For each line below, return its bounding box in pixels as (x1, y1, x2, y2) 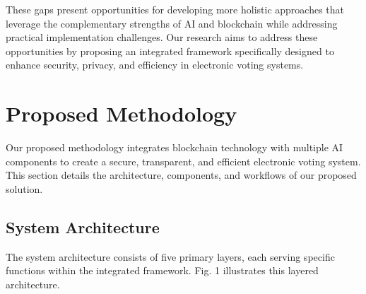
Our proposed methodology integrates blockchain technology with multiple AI (6, 140, 343, 155)
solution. (6, 181, 43, 196)
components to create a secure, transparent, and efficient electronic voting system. (6, 153, 361, 168)
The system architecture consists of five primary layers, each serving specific (6, 249, 335, 264)
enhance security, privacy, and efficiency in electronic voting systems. (6, 57, 304, 72)
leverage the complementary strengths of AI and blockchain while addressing (6, 16, 338, 30)
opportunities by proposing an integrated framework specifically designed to (6, 43, 334, 58)
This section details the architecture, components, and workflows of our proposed (6, 167, 357, 182)
